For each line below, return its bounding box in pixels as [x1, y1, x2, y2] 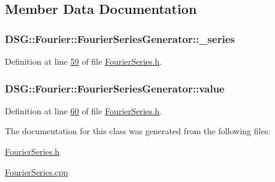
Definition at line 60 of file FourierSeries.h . [5, 104, 162, 117]
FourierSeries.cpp [5, 165, 68, 178]
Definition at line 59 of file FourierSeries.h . [5, 55, 162, 67]
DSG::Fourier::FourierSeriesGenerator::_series [5, 31, 235, 46]
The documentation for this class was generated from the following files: [5, 125, 271, 137]
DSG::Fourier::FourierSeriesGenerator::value [5, 80, 225, 96]
